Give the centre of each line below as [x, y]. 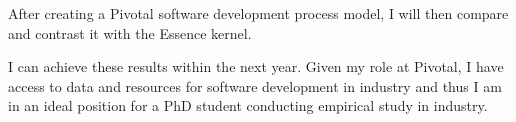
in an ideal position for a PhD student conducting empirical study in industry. [248, 105]
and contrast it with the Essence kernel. [130, 32]
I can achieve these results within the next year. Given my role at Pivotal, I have [256, 66]
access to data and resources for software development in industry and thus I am [255, 85]
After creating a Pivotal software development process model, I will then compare [258, 13]
